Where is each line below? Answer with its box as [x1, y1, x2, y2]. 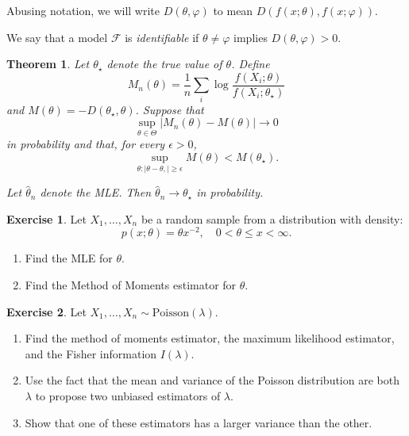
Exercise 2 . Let [6, 303, 87, 319]
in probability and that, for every [6, 136, 165, 152]
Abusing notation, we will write [6, 2, 160, 18]
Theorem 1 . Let [6, 55, 90, 72]
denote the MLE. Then [40, 184, 152, 201]
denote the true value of [106, 55, 222, 72]
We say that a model [6, 29, 108, 45]
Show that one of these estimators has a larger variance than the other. [25, 414, 372, 430]
